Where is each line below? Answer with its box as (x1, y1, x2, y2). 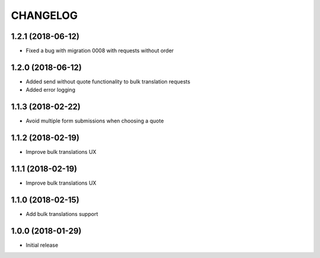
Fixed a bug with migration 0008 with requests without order (25, 47, 174, 54)
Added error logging (25, 86, 75, 93)
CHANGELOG (11, 9, 78, 22)
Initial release (25, 241, 59, 249)
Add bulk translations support (25, 210, 98, 217)
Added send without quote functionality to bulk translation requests (25, 78, 191, 85)
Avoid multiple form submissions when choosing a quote (25, 117, 164, 124)
